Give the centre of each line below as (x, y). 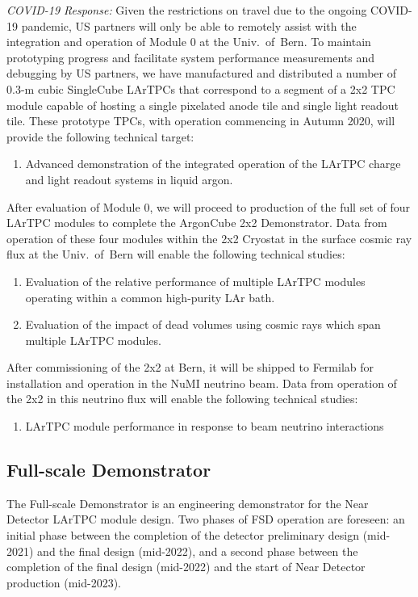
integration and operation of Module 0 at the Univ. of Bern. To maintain (189, 42)
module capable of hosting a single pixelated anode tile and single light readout (203, 105)
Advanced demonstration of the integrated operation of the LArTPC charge (213, 164)
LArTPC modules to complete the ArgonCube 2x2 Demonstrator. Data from (197, 223)
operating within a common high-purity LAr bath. (150, 297)
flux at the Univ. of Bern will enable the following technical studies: (176, 254)
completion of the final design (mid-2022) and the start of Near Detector (186, 567)
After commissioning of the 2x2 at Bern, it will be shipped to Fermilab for (190, 367)
